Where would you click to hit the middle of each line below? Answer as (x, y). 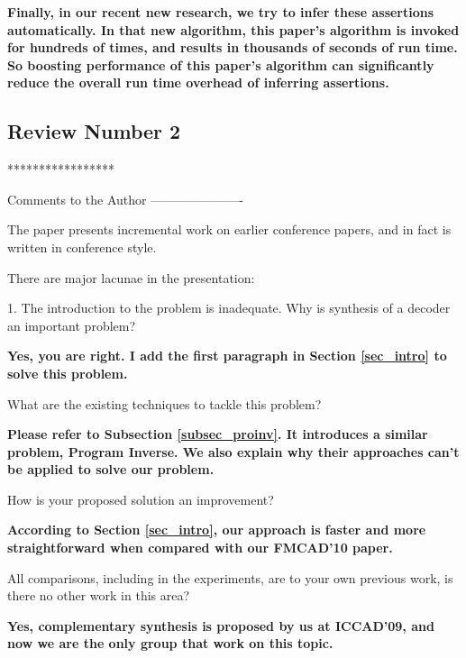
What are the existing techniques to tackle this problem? (164, 403)
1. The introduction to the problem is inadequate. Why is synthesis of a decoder (229, 308)
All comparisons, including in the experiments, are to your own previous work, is (230, 577)
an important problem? (72, 325)
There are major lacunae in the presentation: (131, 277)
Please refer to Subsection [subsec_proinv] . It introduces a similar (218, 434)
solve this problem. (68, 373)
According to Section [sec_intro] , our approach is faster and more (217, 530)
